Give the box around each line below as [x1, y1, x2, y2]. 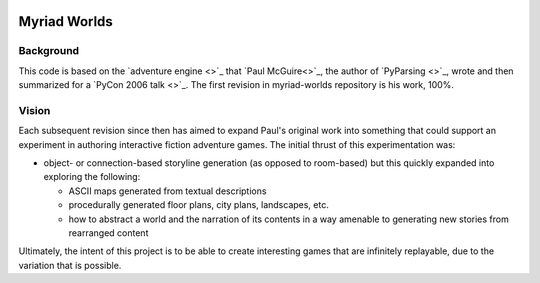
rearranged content [68, 227, 149, 239]
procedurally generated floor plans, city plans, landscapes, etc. [68, 199, 329, 211]
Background [18, 44, 80, 58]
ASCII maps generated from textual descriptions [68, 185, 267, 197]
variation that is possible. [18, 259, 122, 271]
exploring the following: [43, 171, 141, 183]
